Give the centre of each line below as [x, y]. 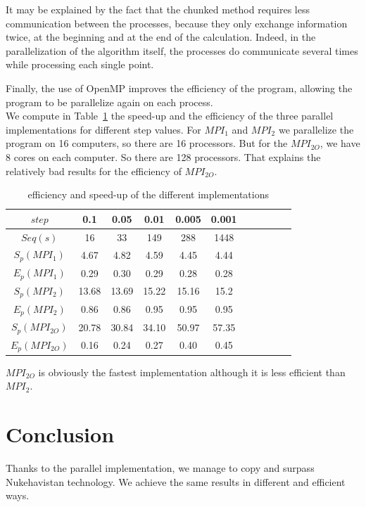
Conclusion [60, 434]
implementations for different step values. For [103, 129]
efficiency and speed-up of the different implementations [148, 194]
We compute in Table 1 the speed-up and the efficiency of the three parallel [170, 116]
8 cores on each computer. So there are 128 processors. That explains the [163, 156]
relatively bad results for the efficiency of [94, 171]
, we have [340, 143]
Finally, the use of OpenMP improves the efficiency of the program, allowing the [179, 88]
